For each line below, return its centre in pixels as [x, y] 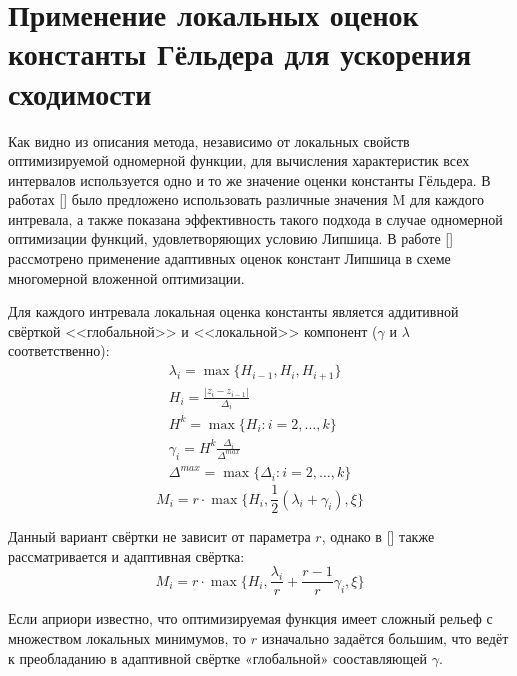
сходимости [80, 92]
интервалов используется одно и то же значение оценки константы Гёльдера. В [249, 179]
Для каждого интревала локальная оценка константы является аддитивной [233, 311]
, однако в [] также [378, 536]
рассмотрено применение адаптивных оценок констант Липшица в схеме [229, 258]
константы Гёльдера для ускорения [240, 53]
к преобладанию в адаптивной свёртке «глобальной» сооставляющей [218, 657]
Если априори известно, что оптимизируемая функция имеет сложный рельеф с [250, 618]
